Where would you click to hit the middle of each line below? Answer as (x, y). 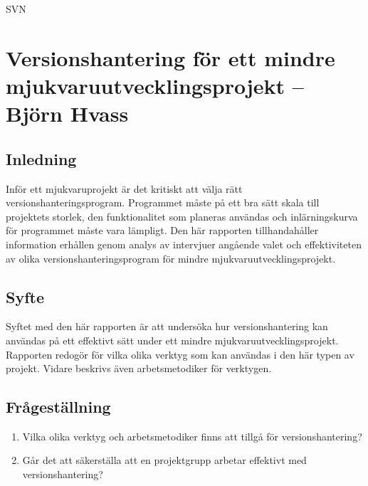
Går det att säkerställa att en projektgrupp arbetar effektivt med (164, 460)
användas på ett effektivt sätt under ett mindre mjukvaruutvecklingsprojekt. (172, 340)
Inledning (41, 158)
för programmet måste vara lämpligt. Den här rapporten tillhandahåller (162, 230)
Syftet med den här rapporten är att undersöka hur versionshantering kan (167, 326)
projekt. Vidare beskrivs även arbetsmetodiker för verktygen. (139, 368)
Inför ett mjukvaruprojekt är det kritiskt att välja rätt (124, 188)
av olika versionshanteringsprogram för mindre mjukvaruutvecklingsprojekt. (171, 258)
